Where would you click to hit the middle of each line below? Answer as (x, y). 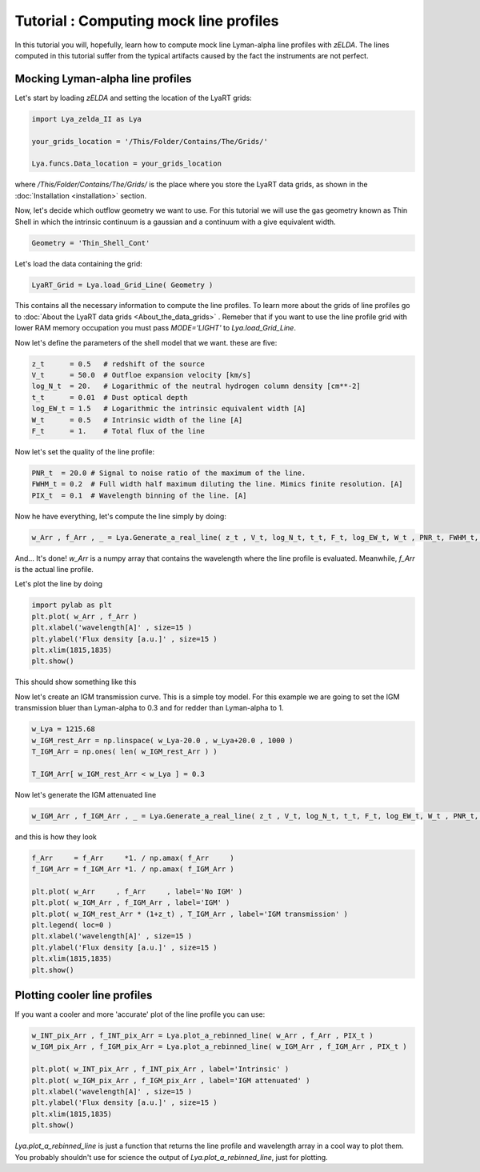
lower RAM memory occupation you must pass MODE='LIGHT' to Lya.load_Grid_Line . (155, 328)
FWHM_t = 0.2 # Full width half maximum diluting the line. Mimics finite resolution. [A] (217, 484)
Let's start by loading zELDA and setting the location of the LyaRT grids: (133, 98)
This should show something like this (76, 682)
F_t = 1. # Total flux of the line (118, 431)
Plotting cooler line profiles (84, 995)
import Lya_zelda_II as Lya (86, 119)
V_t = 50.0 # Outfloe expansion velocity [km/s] (141, 375)
